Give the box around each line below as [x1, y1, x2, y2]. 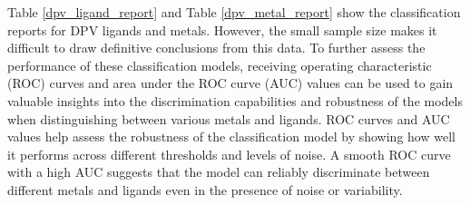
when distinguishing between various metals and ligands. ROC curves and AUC [7, 109, 450, 128]
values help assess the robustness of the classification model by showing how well [7, 127, 455, 146]
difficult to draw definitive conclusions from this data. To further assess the [7, 38, 426, 57]
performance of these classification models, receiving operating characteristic [7, 55, 432, 74]
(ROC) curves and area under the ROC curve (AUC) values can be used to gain [7, 73, 454, 93]
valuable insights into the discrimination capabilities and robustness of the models [7, 91, 463, 110]
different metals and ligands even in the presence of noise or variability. [7, 180, 403, 199]
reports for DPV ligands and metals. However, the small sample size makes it [7, 20, 437, 39]
